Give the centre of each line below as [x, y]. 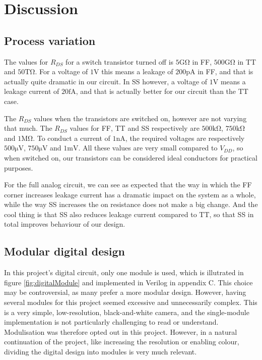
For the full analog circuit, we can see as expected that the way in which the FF [128, 185]
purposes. [19, 167]
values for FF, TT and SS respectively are [135, 128]
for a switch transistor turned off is [120, 61]
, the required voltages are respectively [185, 138]
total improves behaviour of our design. [65, 224]
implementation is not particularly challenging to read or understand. [111, 322]
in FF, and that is [225, 71]
